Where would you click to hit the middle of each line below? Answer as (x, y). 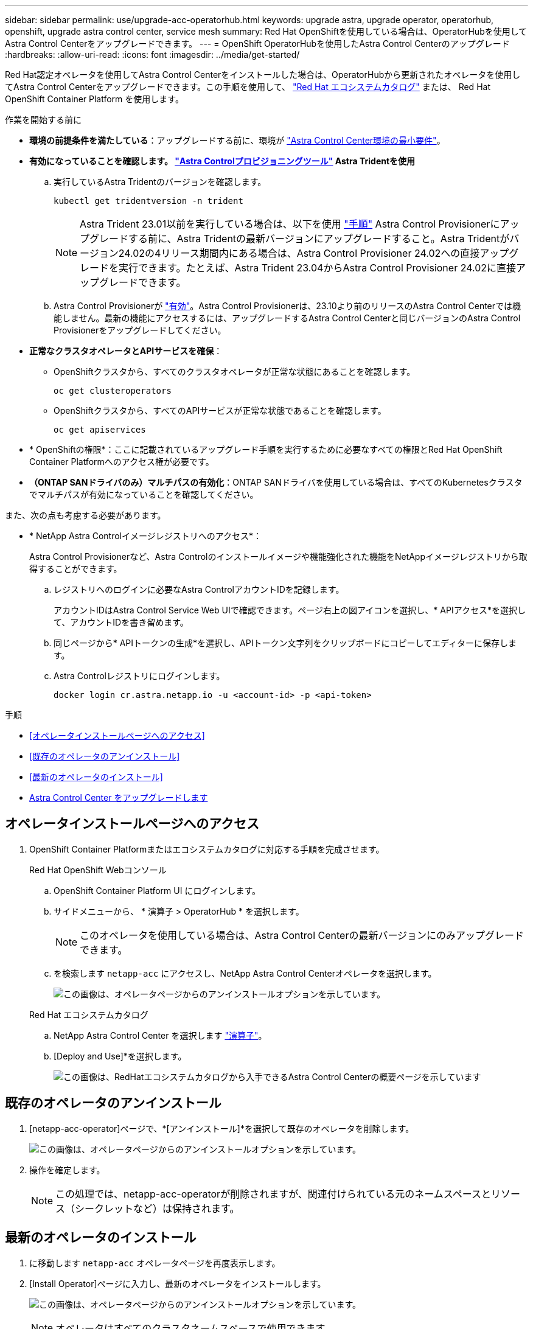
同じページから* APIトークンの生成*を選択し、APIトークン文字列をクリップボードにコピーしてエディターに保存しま (285, 643)
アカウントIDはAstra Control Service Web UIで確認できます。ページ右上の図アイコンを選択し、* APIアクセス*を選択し (290, 610)
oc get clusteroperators (113, 391)
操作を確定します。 (67, 1170)
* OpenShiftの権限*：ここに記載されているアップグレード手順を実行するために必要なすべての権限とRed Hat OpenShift (266, 449)
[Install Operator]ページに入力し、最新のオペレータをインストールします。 (178, 1283)
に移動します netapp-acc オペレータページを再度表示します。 (155, 1263)
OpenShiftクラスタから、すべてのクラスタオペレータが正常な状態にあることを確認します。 (235, 371)
